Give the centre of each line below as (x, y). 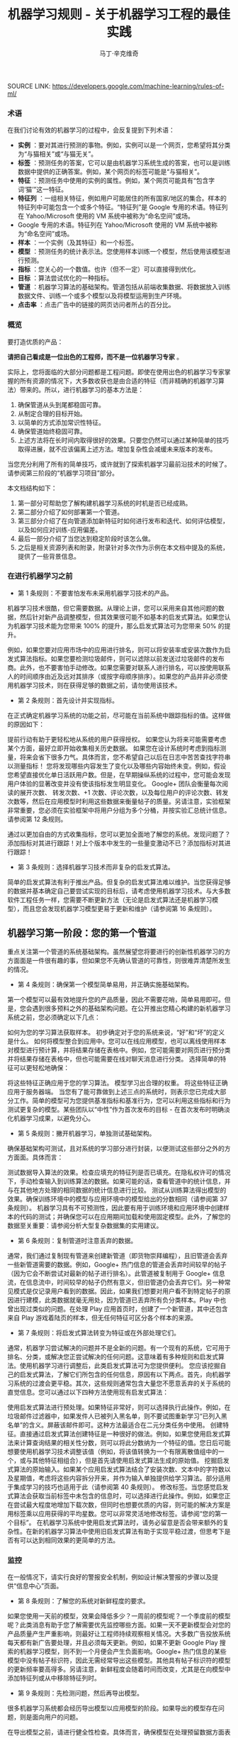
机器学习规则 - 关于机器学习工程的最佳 (119, 15)
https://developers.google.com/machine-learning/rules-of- (138, 86)
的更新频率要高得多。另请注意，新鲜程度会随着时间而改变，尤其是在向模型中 (119, 1669)
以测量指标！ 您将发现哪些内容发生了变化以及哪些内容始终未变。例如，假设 (117, 766)
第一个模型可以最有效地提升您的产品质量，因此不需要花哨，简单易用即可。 (116, 999)
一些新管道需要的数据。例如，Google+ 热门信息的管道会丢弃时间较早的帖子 (117, 1264)
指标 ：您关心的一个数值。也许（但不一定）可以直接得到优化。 (108, 269)
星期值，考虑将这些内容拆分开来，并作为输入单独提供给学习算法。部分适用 (122, 1478)
